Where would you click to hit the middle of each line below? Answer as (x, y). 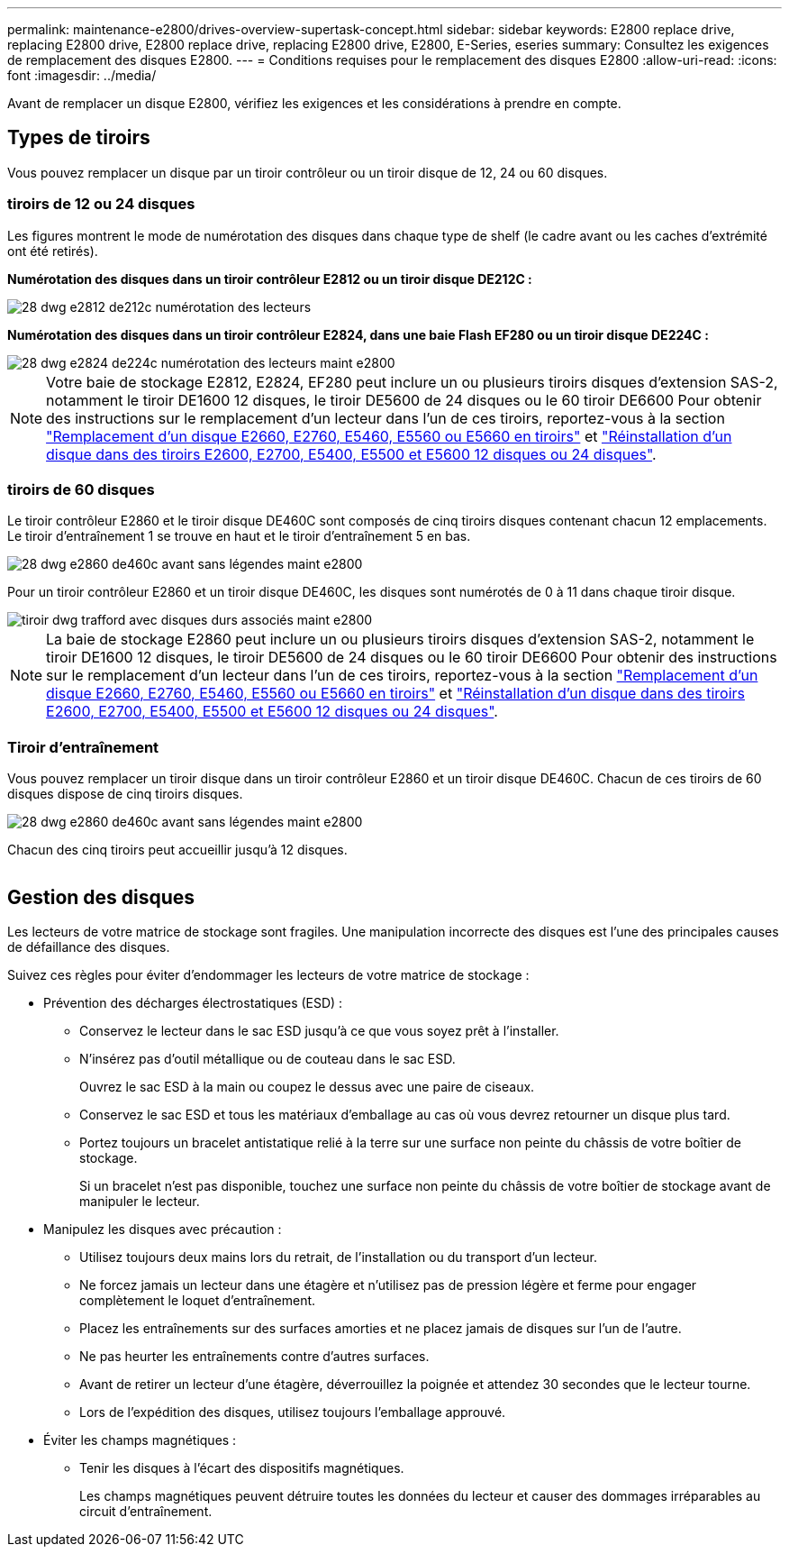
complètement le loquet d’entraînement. (198, 1300)
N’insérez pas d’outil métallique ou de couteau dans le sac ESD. (268, 1058)
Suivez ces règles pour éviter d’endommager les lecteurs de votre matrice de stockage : (268, 974)
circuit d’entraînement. (146, 1511)
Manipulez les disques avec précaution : (163, 1229)
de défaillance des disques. (89, 946)
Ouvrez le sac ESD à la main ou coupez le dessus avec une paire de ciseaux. (307, 1086)
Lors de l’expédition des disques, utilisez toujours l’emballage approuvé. (293, 1412)
